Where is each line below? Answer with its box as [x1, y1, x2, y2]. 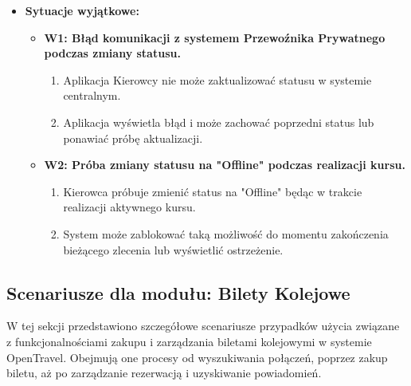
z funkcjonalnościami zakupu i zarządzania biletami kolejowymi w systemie [6, 333, 372, 349]
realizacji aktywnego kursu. [63, 199, 196, 215]
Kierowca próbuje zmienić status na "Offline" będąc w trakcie [63, 183, 362, 199]
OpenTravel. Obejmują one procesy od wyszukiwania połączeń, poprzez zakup [6, 349, 388, 365]
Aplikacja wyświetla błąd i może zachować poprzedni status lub [63, 113, 374, 130]
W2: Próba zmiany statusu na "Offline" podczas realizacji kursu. [44, 156, 405, 173]
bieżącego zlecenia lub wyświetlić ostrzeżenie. [63, 241, 284, 258]
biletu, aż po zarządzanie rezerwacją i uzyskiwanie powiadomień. [6, 364, 322, 381]
